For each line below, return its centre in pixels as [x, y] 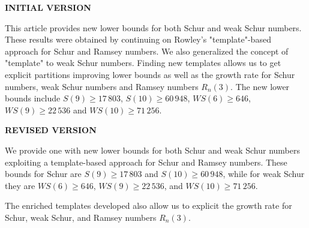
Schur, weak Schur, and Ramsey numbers [81, 217]
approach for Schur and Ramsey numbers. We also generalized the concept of [147, 51]
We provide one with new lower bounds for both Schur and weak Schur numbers [152, 150]
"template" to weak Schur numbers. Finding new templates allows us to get [143, 63]
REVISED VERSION [51, 130]
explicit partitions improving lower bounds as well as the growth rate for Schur [150, 74]
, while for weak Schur [264, 174]
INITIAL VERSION [48, 7]
